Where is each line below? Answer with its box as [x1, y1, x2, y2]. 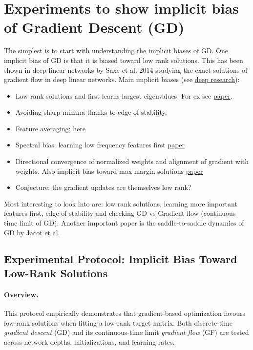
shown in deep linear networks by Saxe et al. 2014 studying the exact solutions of [4, 64, 248, 75]
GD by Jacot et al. [4, 227, 60, 237]
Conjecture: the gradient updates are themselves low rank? [15, 182, 191, 192]
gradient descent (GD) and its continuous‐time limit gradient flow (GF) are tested [4, 327, 249, 337]
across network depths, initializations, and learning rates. [4, 336, 175, 347]
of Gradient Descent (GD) [4, 17, 185, 37]
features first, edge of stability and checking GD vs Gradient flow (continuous [4, 208, 236, 218]
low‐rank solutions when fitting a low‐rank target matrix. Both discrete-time [4, 317, 233, 328]
